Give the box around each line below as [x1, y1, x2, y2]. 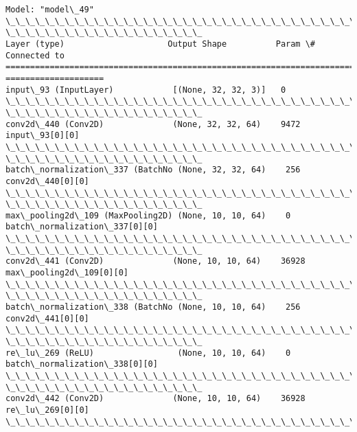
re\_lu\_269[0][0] [5, 405, 89, 415]
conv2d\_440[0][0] [5, 176, 89, 186]
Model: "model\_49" [5, 5, 94, 14]
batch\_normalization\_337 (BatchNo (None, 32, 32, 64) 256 [5, 165, 301, 175]
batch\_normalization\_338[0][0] [5, 359, 158, 370]
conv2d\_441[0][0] [5, 313, 89, 323]
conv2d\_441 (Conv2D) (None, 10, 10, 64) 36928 [5, 256, 306, 266]
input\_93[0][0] [5, 130, 80, 141]
